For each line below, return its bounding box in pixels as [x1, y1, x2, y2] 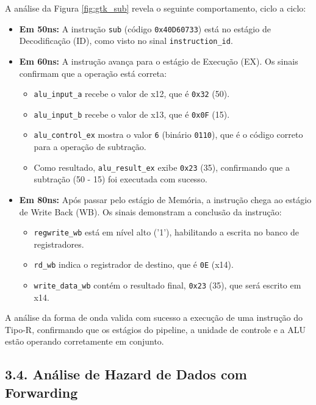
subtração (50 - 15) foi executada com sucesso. [34, 173, 207, 185]
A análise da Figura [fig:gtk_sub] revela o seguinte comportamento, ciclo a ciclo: [5, 2, 306, 14]
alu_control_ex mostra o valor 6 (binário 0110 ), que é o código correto [34, 128, 303, 141]
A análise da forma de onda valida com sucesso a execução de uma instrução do [5, 311, 303, 324]
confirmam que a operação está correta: [19, 66, 167, 79]
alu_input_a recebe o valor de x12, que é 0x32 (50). [34, 87, 230, 100]
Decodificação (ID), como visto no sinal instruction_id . [19, 34, 233, 47]
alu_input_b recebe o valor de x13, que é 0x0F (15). [34, 107, 230, 120]
